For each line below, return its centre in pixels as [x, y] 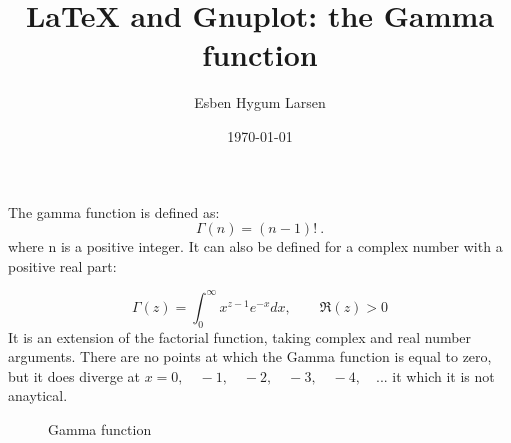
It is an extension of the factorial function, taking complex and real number [240, 336]
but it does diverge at [74, 375]
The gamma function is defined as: [114, 211]
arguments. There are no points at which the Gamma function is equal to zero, [250, 356]
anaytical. [38, 395]
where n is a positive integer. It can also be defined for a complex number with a [255, 246]
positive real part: [62, 265]
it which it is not [443, 375]
